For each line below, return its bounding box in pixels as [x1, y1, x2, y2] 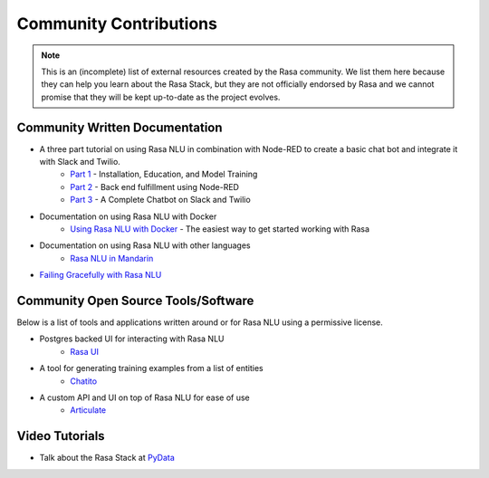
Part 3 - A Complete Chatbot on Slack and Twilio [70, 195, 251, 206]
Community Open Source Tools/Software [16, 292, 254, 308]
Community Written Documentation [16, 119, 223, 135]
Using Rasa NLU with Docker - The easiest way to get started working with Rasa [70, 223, 370, 234]
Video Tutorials [16, 428, 105, 444]
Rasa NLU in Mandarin [70, 253, 154, 263]
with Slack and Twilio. [39, 157, 121, 167]
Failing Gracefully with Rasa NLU [39, 270, 162, 281]
